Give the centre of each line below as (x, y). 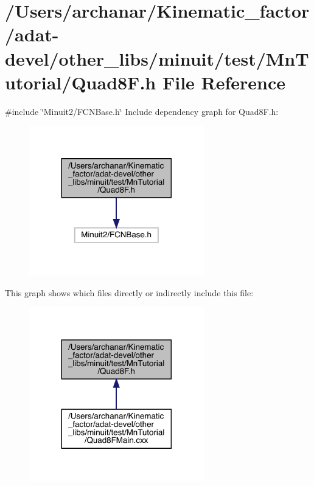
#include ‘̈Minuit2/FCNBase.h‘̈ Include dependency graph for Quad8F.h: (142, 111)
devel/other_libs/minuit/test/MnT (157, 58)
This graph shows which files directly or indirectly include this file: (129, 292)
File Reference (224, 82)
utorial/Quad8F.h (81, 82)
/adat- (32, 34)
